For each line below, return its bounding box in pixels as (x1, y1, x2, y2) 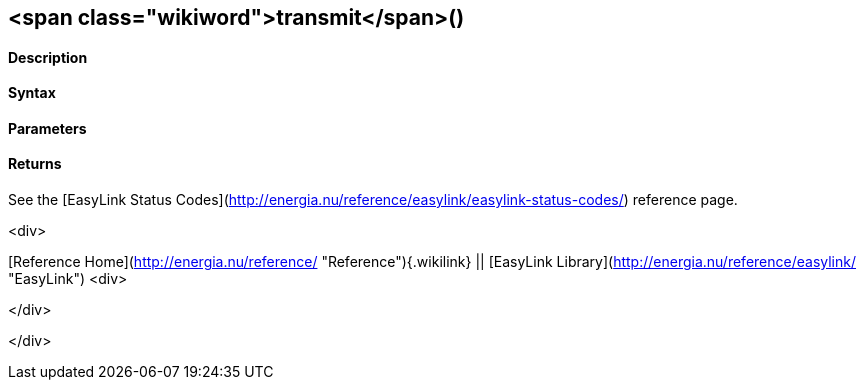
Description (8, 48, 88, 66)
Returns (8, 155, 62, 173)
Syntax (8, 84, 56, 102)
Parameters (8, 119, 87, 137)
